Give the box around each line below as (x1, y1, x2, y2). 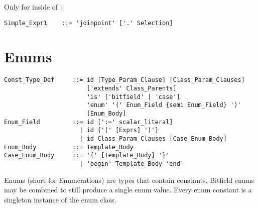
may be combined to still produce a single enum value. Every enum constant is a (4, 184, 252, 195)
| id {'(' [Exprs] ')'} (79, 127, 159, 134)
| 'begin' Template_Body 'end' (79, 160, 184, 167)
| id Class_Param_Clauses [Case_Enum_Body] (79, 135, 227, 142)
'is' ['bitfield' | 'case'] (86, 93, 180, 100)
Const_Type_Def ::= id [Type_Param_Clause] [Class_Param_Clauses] (4, 76, 245, 84)
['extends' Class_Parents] (86, 85, 177, 92)
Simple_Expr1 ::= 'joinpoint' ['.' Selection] (4, 19, 173, 27)
